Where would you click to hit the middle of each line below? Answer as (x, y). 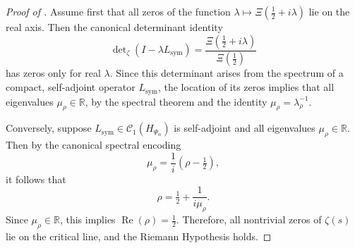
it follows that (36, 179)
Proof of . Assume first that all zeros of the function (118, 11)
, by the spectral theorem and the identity (176, 101)
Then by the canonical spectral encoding (94, 145)
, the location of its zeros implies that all (246, 87)
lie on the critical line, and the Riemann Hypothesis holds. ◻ (139, 236)
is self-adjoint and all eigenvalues (245, 128)
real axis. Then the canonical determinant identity (114, 27)
